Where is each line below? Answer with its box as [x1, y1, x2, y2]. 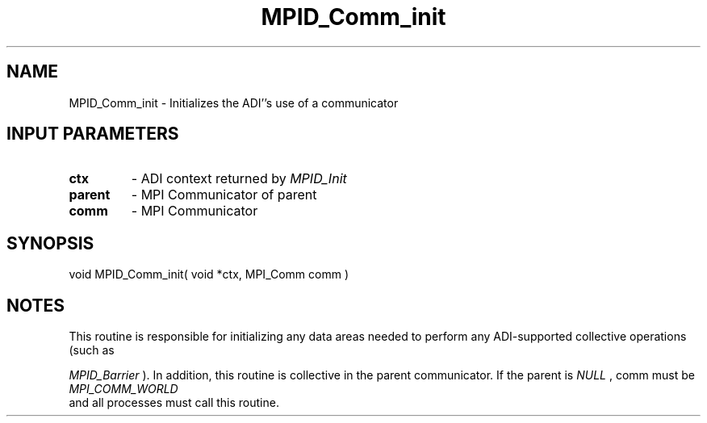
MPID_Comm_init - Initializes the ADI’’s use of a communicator [69, 95, 399, 110]
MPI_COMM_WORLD [69, 382, 178, 396]
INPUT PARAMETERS [6, 124, 179, 144]
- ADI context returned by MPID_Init [131, 170, 347, 187]
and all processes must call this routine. [69, 396, 279, 410]
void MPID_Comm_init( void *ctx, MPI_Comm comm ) [69, 267, 349, 282]
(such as [69, 343, 115, 358]
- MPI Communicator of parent [131, 186, 317, 203]
